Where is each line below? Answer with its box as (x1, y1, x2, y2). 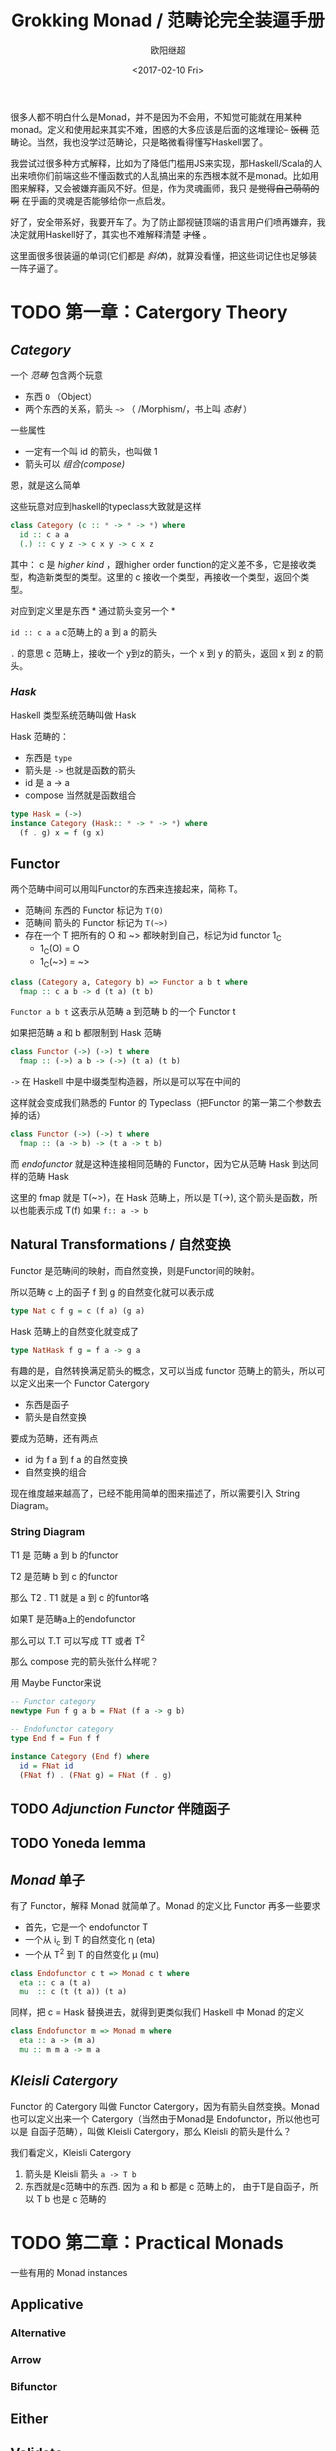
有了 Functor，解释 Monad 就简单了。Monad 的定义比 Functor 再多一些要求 (10, 1900, 322, 1912)
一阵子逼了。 (10, 262, 63, 274)
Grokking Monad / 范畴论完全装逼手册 (11, 9, 325, 32)
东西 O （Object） (24, 390, 98, 402)
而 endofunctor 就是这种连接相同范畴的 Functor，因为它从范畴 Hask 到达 (10, 1157, 310, 1170)
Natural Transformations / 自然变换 (10, 1236, 232, 1253)
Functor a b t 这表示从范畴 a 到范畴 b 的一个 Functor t (10, 1006, 237, 1018)
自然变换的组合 (24, 1466, 87, 1478)
